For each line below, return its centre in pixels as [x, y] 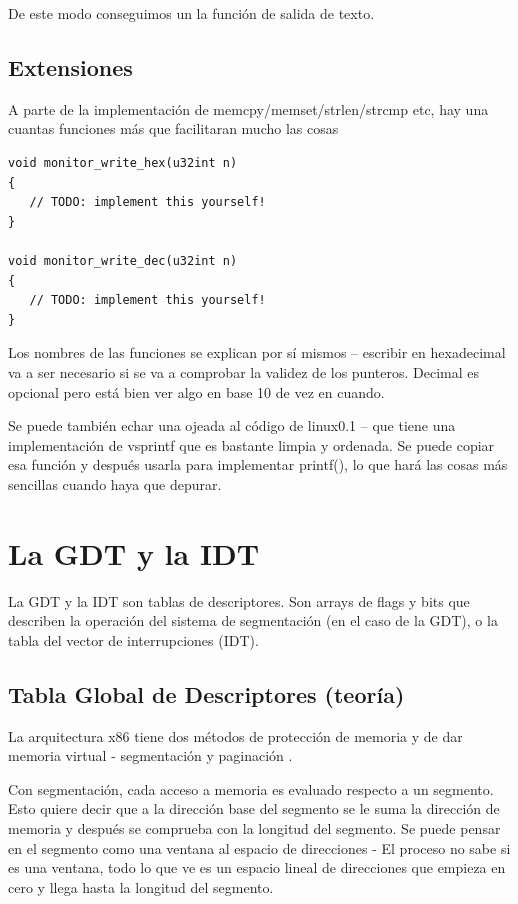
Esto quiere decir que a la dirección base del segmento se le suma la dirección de [254, 808]
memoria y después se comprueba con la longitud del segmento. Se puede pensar [254, 827]
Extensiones [70, 66]
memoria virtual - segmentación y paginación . [150, 755]
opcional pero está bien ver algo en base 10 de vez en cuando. [196, 391]
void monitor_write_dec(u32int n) [123, 260]
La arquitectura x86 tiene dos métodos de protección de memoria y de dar [235, 735]
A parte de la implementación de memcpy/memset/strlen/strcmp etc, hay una [248, 108]
